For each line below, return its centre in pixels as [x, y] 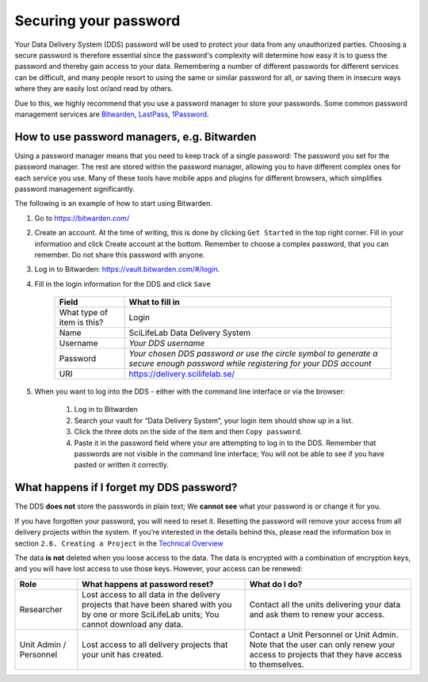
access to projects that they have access [326, 654]
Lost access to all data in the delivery [151, 594]
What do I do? [276, 584]
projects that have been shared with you [157, 604]
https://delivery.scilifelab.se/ [182, 374]
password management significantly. [75, 189]
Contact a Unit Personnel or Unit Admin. [324, 634]
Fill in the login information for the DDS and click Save [123, 284]
